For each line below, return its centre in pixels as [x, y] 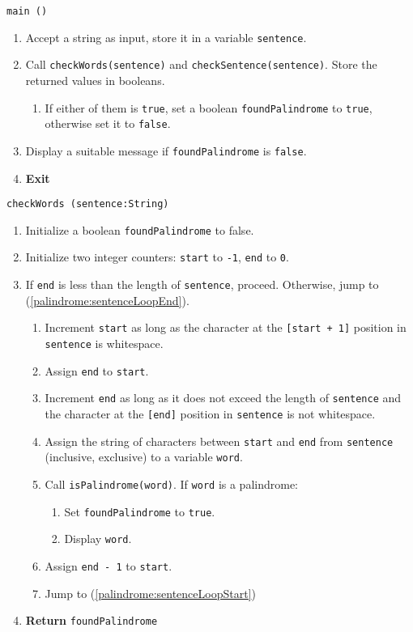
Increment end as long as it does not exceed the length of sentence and [223, 398]
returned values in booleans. [95, 80]
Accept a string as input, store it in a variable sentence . [166, 37]
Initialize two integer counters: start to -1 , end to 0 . [157, 257]
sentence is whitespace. [104, 343]
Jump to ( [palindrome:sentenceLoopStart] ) [150, 593]
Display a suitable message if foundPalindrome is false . [166, 150]
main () [27, 11]
